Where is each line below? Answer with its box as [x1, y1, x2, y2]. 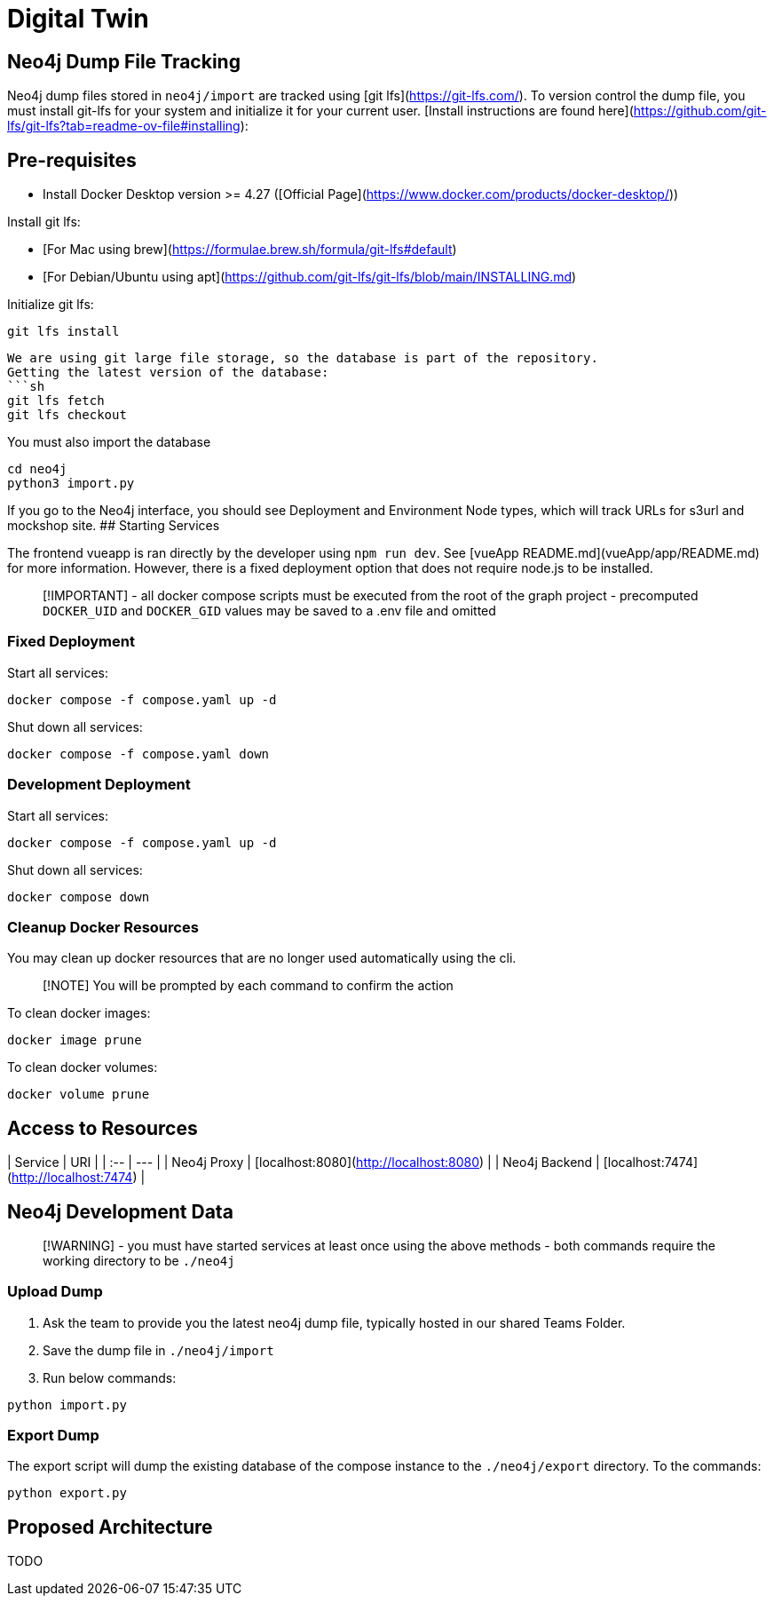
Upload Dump [7, 1282, 103, 1301]
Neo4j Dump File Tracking [7, 50, 241, 73]
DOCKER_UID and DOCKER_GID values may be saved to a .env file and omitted [43, 603, 496, 619]
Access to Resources [7, 1116, 198, 1139]
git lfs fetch [7, 393, 105, 409]
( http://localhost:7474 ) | [7, 1170, 146, 1186]
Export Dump [7, 1426, 99, 1445]
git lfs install [7, 324, 120, 339]
